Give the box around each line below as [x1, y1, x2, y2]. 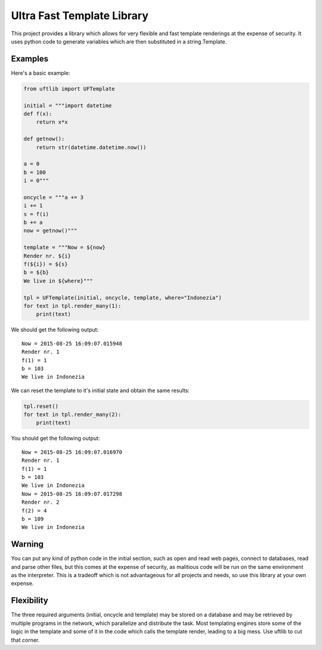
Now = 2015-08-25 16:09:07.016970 [21, 448, 122, 455]
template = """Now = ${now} [23, 244, 106, 251]
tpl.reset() [23, 403, 59, 409]
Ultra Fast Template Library [11, 9, 149, 22]
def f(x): [23, 110, 52, 117]
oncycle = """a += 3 [23, 194, 83, 201]
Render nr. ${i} [23, 252, 72, 259]
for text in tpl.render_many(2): [23, 411, 122, 418]
